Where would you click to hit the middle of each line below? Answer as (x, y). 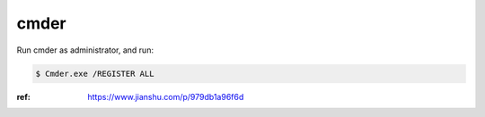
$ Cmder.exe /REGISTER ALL (95, 73)
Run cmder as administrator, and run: (85, 50)
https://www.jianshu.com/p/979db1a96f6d (166, 96)
